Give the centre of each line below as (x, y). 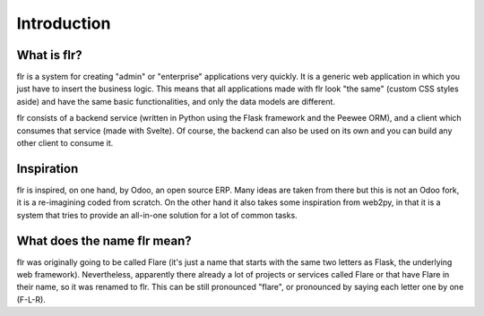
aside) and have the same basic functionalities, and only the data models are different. (176, 101)
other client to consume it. (65, 143)
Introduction (64, 23)
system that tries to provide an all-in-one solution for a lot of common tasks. (157, 215)
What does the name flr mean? (104, 240)
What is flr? (49, 55)
